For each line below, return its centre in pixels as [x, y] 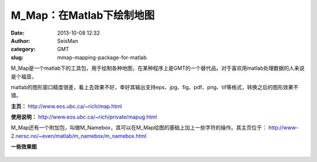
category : [23, 49]
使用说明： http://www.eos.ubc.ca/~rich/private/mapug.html [84, 117]
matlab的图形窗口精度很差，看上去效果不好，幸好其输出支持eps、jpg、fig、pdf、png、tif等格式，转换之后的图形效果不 [155, 87]
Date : [18, 33]
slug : [17, 57]
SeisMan [68, 41]
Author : [21, 41]
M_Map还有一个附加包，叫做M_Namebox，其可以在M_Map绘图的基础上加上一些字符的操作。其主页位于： [139, 128]
